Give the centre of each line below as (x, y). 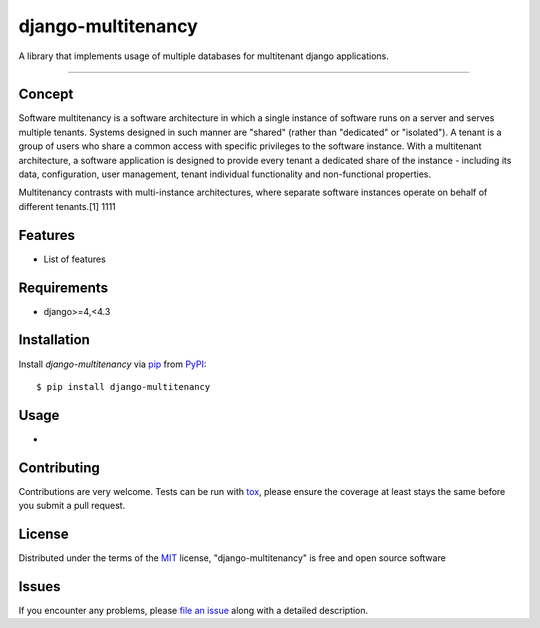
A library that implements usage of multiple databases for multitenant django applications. (204, 56)
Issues (39, 586)
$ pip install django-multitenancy (123, 386)
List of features (75, 259)
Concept (46, 94)
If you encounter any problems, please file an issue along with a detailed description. (193, 610)
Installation (54, 340)
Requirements (63, 287)
